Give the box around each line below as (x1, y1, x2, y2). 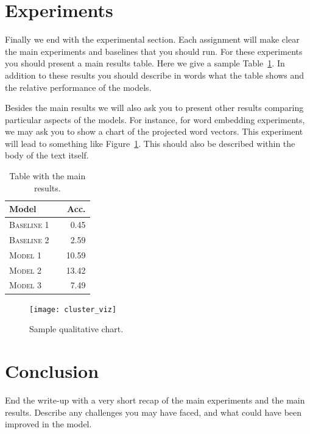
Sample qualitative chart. (29, 322, 124, 335)
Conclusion (5, 358, 99, 383)
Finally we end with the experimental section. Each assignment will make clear (5, 33, 300, 46)
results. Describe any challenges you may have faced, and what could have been (5, 405, 302, 418)
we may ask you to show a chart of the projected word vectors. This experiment (5, 125, 303, 138)
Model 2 (9, 263, 41, 276)
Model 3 (9, 279, 41, 291)
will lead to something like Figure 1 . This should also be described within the (5, 137, 295, 149)
